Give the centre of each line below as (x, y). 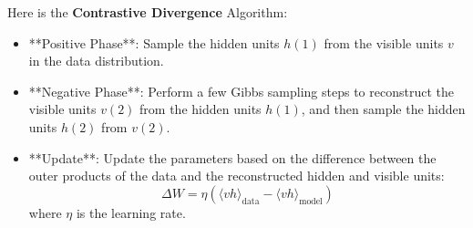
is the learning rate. (131, 212)
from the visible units (384, 42)
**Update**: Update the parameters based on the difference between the (232, 157)
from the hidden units (201, 109)
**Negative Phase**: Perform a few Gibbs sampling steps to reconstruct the (241, 91)
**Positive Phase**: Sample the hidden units (154, 42)
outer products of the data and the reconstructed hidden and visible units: (236, 176)
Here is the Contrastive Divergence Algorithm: (148, 12)
